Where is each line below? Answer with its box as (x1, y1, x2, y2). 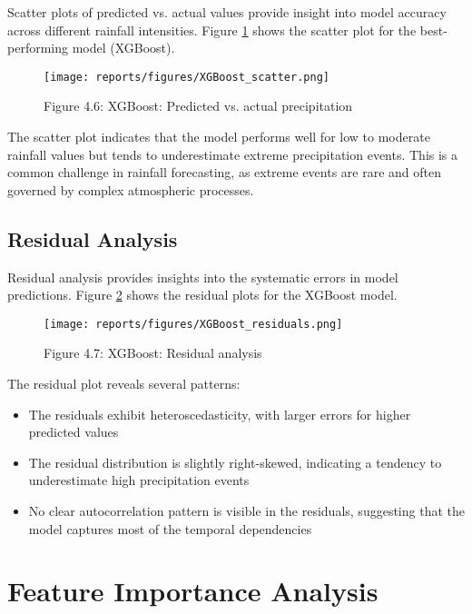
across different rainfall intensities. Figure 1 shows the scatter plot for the (7, 20, 417, 39)
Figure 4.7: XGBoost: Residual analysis (44, 343, 262, 362)
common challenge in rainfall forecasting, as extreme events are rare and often (7, 163, 441, 182)
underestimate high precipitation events (28, 470, 250, 490)
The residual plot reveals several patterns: (7, 374, 241, 393)
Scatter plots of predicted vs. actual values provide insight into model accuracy (7, 3, 447, 21)
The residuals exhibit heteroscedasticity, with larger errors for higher (28, 404, 411, 423)
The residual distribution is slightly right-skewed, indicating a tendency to (28, 452, 442, 471)
